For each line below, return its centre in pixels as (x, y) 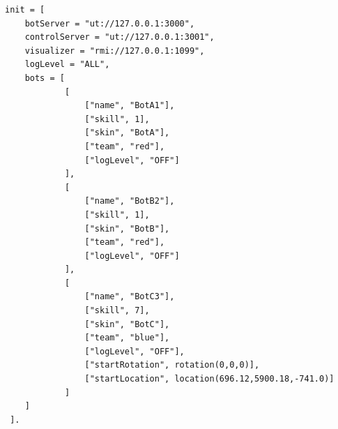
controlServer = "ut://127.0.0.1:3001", (120, 37)
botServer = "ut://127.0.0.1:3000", (110, 23)
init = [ (25, 10)
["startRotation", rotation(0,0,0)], (172, 365)
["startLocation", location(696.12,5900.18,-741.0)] (209, 379)
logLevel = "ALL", (67, 65)
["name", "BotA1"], (130, 106)
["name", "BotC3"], (130, 297)
